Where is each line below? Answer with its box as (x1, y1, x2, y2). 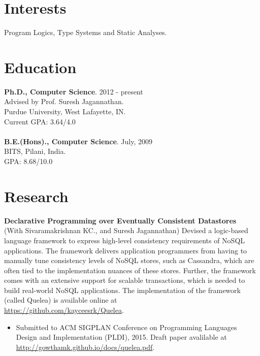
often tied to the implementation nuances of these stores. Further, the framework (4, 265, 256, 275)
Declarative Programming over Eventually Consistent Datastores (4, 215, 237, 225)
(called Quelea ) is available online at (4, 295, 117, 305)
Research (4, 185, 69, 206)
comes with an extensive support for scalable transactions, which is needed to (4, 275, 245, 285)
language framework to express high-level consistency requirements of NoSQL (4, 235, 245, 245)
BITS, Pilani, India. (4, 146, 66, 156)
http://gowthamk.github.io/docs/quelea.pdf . (16, 341, 155, 352)
